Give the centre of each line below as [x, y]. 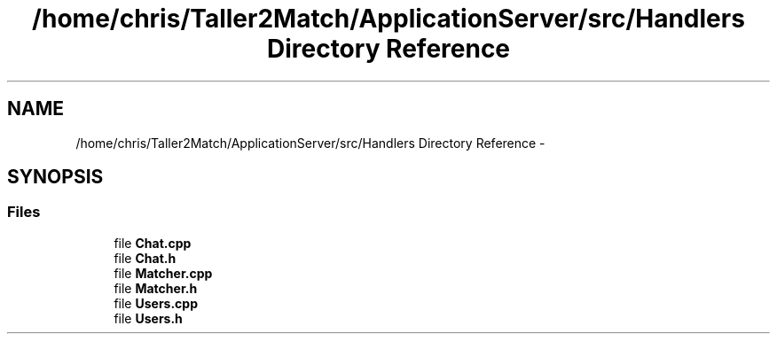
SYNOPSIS [55, 177]
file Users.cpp [156, 303]
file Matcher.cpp [163, 273]
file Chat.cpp [153, 243]
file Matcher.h [156, 288]
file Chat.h [145, 258]
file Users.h [148, 318]
